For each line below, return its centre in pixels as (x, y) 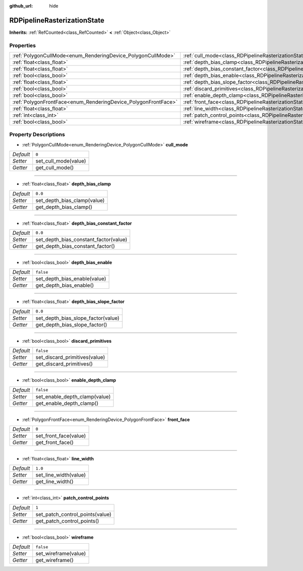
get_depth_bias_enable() (65, 285)
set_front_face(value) (61, 436)
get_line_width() (55, 482)
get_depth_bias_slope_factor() (71, 325)
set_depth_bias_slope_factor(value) (78, 318)
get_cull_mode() (55, 168)
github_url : (21, 6)
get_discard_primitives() (64, 364)
